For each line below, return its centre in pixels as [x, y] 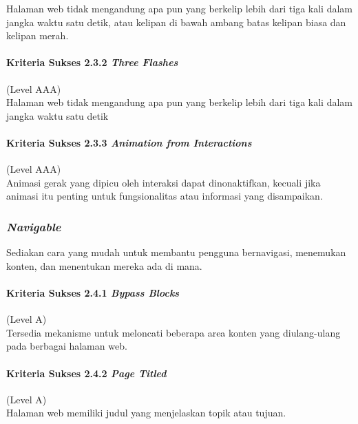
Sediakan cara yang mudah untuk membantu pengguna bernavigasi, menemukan [176, 252]
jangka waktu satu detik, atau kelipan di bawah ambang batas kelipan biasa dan [176, 22]
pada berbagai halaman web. [67, 346]
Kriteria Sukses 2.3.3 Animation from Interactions [129, 142]
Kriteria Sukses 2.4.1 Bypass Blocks [93, 292]
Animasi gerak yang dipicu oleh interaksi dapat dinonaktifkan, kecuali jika [164, 182]
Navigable [34, 226]
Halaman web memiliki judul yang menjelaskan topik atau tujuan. [146, 413]
